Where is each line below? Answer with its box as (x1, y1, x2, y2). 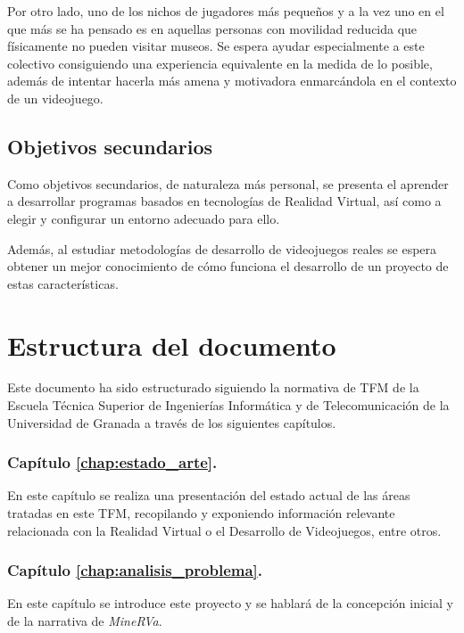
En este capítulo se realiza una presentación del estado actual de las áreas (7, 486, 410, 505)
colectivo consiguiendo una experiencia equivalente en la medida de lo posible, (7, 53, 433, 72)
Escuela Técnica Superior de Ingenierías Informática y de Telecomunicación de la (7, 396, 450, 415)
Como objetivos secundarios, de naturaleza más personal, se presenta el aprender (7, 174, 449, 193)
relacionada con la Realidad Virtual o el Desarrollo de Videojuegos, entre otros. (7, 521, 442, 539)
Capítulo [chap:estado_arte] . (7, 451, 218, 473)
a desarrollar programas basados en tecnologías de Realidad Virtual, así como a (7, 192, 442, 210)
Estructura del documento (7, 326, 336, 363)
